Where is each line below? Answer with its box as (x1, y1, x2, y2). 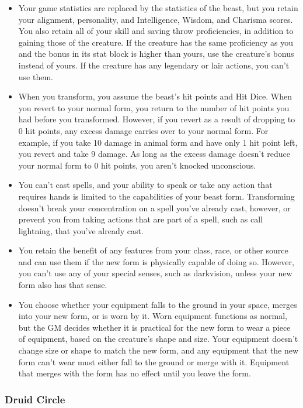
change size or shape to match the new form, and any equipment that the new (18, 344, 299, 356)
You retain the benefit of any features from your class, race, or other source (18, 244, 288, 256)
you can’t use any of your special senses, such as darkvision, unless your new (18, 267, 292, 279)
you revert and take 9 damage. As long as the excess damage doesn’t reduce (18, 148, 290, 160)
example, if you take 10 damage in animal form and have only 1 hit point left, (18, 136, 298, 148)
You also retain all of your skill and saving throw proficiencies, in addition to (18, 25, 294, 37)
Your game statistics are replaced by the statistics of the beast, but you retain (18, 2, 298, 13)
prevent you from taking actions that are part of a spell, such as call (18, 213, 263, 225)
